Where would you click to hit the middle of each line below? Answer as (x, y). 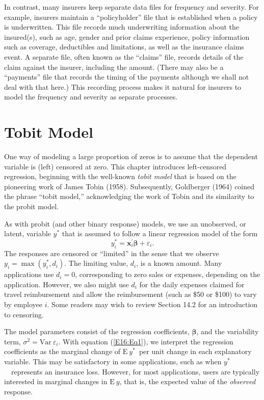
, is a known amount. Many (179, 263)
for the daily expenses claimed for (192, 284)
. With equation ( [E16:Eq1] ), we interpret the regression (146, 341)
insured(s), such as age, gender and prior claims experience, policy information (127, 36)
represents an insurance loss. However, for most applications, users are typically (135, 371)
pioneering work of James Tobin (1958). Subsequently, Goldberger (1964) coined (129, 186)
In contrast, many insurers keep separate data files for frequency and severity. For (131, 7)
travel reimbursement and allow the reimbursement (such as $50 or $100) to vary (130, 294)
